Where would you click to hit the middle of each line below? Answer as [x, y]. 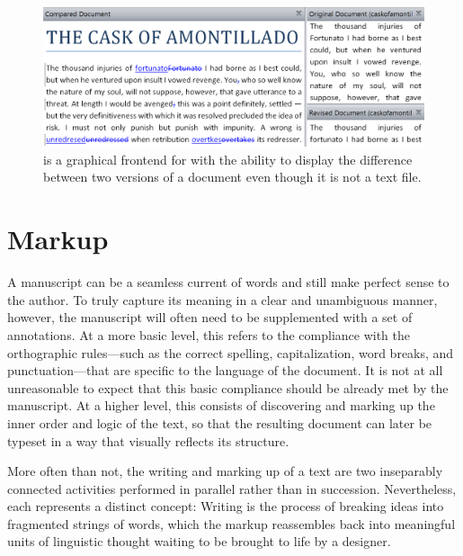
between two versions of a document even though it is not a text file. [232, 177]
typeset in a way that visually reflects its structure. [148, 440]
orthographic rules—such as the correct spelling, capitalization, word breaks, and [231, 352]
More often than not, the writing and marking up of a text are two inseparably [225, 471]
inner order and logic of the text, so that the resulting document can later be [220, 422]
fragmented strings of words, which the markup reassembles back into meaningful [231, 523]
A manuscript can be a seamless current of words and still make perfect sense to [228, 282]
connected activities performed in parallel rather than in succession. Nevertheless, [232, 488]
